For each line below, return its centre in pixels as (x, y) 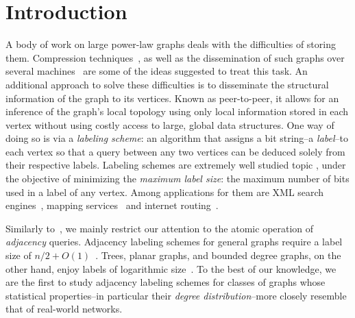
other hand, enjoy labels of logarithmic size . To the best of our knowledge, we (171, 268)
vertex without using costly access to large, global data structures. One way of (170, 124)
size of (19, 255)
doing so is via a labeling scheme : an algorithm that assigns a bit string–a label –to (177, 138)
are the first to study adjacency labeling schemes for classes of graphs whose (166, 282)
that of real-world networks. (64, 309)
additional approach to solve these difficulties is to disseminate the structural (167, 84)
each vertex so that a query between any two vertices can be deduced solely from (175, 151)
